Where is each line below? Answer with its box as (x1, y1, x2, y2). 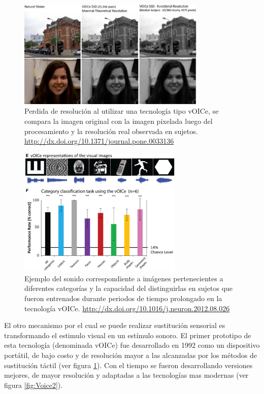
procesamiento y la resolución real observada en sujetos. (24, 125, 198, 136)
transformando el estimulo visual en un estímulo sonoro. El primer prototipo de (4, 330, 251, 340)
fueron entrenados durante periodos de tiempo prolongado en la (24, 292, 222, 303)
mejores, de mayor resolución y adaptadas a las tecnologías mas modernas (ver (4, 370, 249, 380)
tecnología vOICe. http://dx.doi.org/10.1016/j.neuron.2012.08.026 (24, 303, 230, 313)
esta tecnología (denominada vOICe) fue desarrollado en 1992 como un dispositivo (4, 340, 260, 350)
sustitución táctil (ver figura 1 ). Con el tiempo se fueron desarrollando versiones (4, 359, 253, 370)
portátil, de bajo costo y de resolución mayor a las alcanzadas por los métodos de (4, 349, 257, 360)
